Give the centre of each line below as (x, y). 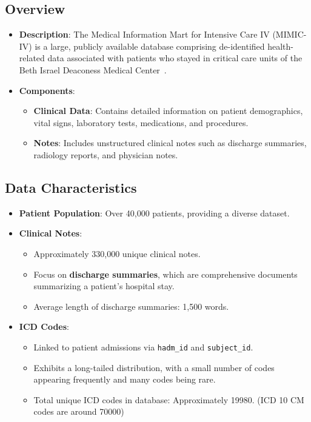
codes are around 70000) (79, 411)
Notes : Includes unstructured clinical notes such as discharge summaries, (170, 143)
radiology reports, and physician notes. (106, 154)
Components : (47, 90)
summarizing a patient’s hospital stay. (104, 286)
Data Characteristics (71, 187)
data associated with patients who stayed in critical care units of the (175, 58)
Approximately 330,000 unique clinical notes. (117, 253)
